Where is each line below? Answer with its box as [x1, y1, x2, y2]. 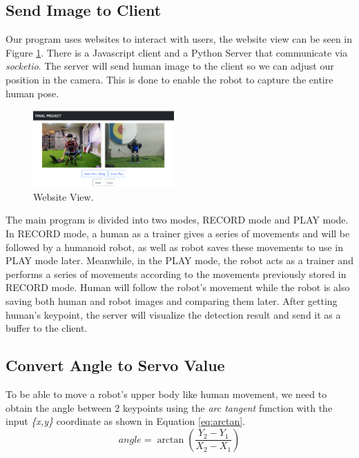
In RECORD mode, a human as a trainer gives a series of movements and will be [6, 226, 350, 240]
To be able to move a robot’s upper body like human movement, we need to [6, 386, 327, 401]
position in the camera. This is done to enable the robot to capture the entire [6, 72, 333, 86]
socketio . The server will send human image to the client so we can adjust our [6, 59, 334, 73]
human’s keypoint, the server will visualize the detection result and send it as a [6, 307, 341, 321]
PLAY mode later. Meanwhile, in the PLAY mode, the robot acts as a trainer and [6, 253, 353, 268]
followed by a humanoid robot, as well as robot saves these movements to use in [6, 239, 343, 254]
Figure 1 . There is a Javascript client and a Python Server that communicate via [6, 45, 348, 59]
